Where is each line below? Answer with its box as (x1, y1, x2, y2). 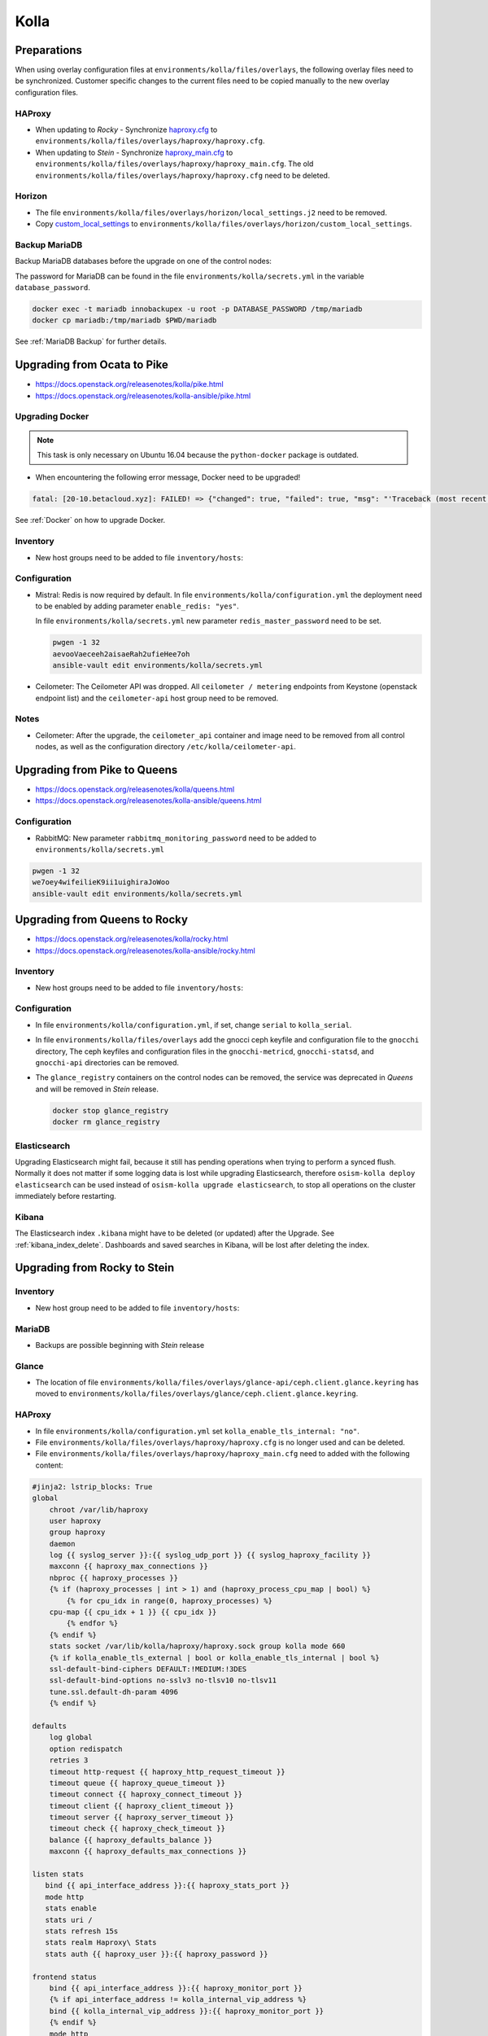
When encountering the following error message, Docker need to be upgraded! (35, 472, 301, 482)
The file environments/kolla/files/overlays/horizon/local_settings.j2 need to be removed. (35, 208, 388, 217)
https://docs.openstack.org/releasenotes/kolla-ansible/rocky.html (35, 946, 255, 955)
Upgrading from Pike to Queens (15, 762, 178, 777)
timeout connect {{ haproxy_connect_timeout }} (49, 1790, 243, 1799)
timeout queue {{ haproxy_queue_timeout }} (49, 1778, 225, 1788)
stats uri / (45, 1915, 93, 1924)
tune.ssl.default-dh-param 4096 (49, 1687, 179, 1696)
